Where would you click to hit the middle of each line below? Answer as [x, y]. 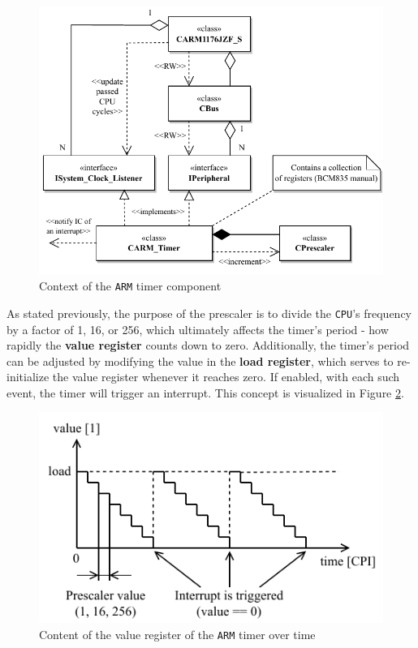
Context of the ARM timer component [130, 286]
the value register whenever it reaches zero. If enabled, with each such [226, 377]
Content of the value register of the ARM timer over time [177, 635]
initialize [28, 377]
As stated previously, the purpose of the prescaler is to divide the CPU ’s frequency [209, 313]
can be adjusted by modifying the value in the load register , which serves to [200, 360]
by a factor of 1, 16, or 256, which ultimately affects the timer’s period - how [198, 329]
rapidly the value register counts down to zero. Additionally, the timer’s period [208, 345]
